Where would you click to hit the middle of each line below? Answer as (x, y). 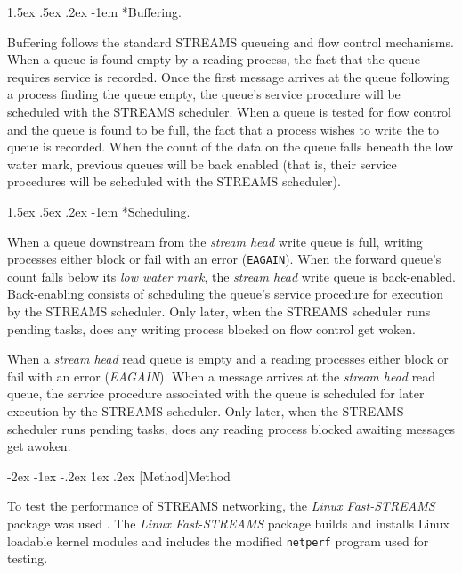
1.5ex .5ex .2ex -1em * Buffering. (94, 12)
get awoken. (39, 446)
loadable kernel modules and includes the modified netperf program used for (218, 540)
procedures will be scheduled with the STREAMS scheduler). (174, 181)
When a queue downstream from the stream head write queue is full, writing (215, 241)
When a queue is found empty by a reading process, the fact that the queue (214, 59)
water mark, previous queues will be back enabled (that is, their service (202, 164)
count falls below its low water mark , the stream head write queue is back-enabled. (232, 276)
